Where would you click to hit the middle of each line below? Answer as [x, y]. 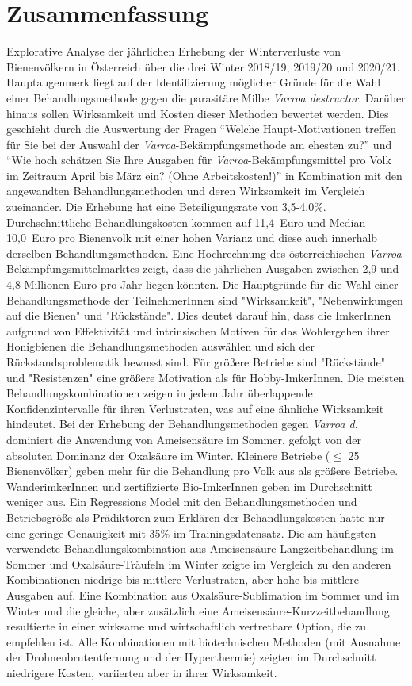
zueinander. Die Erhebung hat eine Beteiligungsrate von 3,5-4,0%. [166, 207]
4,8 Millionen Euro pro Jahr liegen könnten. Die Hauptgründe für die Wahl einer [202, 284]
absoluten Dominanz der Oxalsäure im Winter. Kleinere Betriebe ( [168, 455]
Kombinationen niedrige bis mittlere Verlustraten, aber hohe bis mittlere [183, 579]
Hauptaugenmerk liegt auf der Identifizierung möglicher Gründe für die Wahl [194, 82]
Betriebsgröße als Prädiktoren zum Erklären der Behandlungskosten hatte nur [196, 517]
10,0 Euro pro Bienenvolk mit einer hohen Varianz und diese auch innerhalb [192, 238]
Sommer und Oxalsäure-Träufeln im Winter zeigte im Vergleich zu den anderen [199, 563]
